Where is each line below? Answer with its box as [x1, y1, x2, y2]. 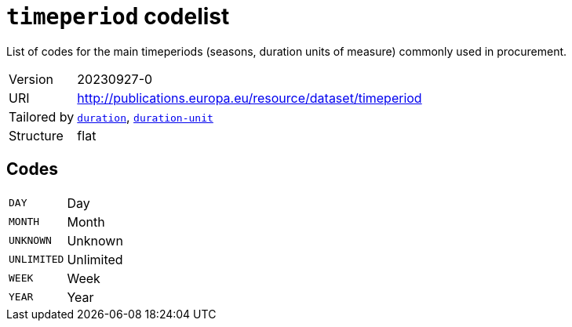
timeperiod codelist [6, 3, 230, 30]
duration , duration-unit [77, 108, 213, 125]
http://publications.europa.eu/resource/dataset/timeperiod [77, 89, 422, 106]
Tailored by [9, 108, 75, 125]
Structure [9, 127, 64, 144]
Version [9, 71, 53, 87]
